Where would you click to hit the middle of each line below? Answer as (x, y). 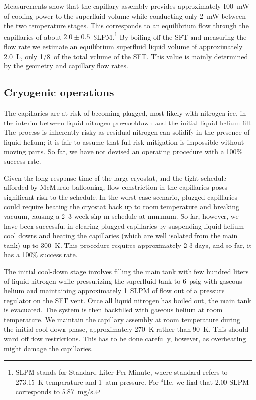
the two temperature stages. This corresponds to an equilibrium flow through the (126, 25)
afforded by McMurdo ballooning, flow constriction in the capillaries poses (116, 187)
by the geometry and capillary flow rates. (66, 66)
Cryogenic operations (59, 92)
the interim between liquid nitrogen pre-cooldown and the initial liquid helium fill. (128, 122)
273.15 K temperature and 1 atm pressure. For (87, 382)
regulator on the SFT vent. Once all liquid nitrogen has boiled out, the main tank (128, 300)
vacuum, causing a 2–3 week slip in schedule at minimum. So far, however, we (121, 216)
